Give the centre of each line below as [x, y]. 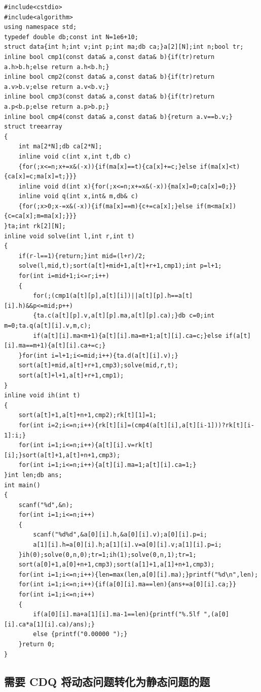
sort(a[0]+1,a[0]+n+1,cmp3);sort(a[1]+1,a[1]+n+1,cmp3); [117, 565]
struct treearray [33, 127]
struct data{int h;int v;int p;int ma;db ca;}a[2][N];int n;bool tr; [124, 47]
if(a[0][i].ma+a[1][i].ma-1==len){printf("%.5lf [117, 615]
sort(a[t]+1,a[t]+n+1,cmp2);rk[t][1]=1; [87, 415]
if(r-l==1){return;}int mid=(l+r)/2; [82, 256]
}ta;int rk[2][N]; [35, 226]
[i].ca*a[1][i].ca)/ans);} [49, 624]
